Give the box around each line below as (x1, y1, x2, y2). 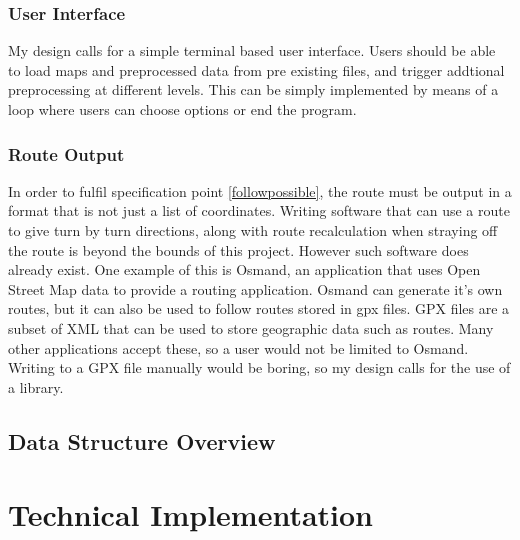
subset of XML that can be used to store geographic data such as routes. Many (8, 317, 494, 338)
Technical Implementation (8, 494, 374, 535)
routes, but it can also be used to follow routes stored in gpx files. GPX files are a (8, 298, 510, 319)
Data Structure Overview (8, 425, 276, 456)
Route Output (8, 141, 125, 166)
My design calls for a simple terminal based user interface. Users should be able (8, 40, 496, 61)
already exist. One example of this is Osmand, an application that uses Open (8, 259, 481, 280)
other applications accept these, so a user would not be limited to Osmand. (8, 337, 469, 358)
